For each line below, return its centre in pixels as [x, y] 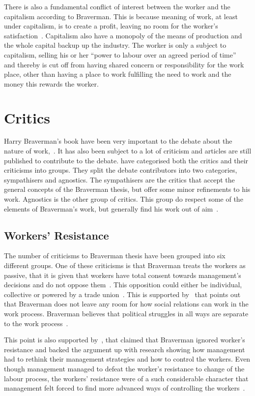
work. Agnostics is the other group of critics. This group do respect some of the [124, 199]
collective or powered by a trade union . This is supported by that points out [122, 294]
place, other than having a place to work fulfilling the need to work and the [118, 74]
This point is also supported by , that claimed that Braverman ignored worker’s [125, 340]
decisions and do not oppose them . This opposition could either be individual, [123, 285]
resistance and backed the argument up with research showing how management [125, 349]
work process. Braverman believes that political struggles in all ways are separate [126, 313]
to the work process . [36, 323]
